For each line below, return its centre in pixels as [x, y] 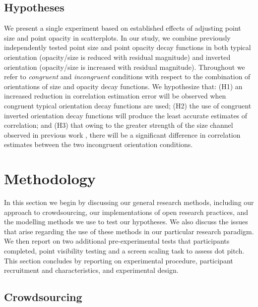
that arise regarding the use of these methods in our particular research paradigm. [129, 231]
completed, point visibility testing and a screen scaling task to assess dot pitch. [124, 251]
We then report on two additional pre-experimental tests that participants [117, 241]
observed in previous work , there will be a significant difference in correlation [122, 134]
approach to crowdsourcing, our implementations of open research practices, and [126, 212]
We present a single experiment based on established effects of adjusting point [123, 28]
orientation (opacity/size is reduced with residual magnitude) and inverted [117, 57]
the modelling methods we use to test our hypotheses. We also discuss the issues [126, 222]
